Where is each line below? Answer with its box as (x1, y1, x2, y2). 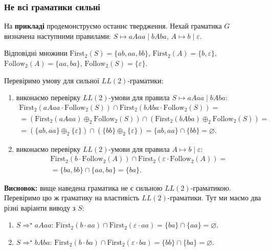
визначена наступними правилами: (4, 30, 111, 41)
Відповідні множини (4, 48, 67, 58)
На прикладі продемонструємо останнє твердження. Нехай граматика (4, 20, 222, 31)
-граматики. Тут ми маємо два (167, 192, 261, 203)
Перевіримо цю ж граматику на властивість (4, 192, 140, 203)
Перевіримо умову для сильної (4, 75, 100, 85)
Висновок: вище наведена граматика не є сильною (4, 182, 163, 193)
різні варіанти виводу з (4, 202, 76, 213)
